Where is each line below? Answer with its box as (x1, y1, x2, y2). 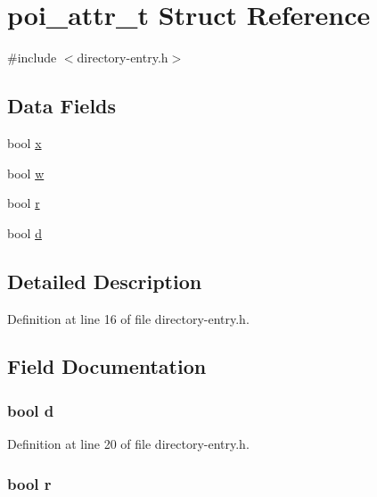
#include (7, 48, 57, 67)
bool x (7, 133, 42, 152)
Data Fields (7, 92, 117, 120)
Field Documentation (7, 352, 207, 380)
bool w (7, 163, 45, 182)
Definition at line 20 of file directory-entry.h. (7, 435, 250, 453)
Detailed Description (7, 267, 202, 294)
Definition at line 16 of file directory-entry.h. (7, 309, 250, 327)
